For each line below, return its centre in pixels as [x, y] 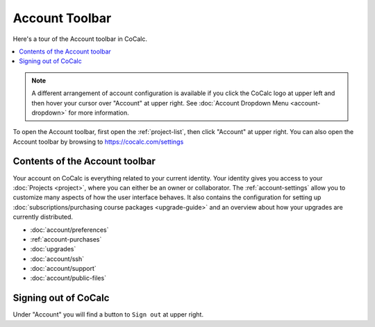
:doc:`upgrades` [53, 249]
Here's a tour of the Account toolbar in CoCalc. [80, 39]
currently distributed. [43, 217]
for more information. [99, 112]
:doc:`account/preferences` [69, 230]
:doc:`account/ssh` [57, 259]
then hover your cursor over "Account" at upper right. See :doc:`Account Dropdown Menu [160, 103]
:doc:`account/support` [63, 269]
